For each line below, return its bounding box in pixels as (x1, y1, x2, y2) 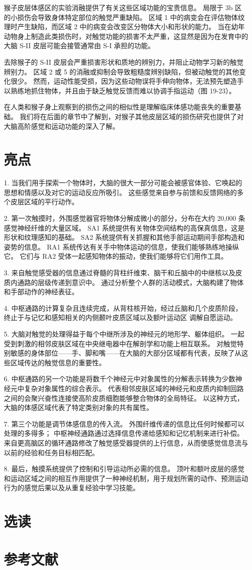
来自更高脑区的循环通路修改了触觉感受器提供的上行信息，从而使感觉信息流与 (4, 437, 248, 447)
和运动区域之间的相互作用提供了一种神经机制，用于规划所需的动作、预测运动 (4, 473, 248, 483)
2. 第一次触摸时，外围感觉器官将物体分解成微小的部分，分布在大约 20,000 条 (4, 213, 245, 223)
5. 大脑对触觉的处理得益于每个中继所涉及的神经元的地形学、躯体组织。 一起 (4, 328, 245, 338)
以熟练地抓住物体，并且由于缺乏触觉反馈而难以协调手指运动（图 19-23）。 (4, 85, 236, 95)
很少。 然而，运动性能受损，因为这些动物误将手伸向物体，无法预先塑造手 (10, 76, 244, 86)
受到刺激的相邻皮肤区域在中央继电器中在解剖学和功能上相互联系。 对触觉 (4, 338, 237, 348)
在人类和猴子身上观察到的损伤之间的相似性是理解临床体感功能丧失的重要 (4, 102, 235, 112)
